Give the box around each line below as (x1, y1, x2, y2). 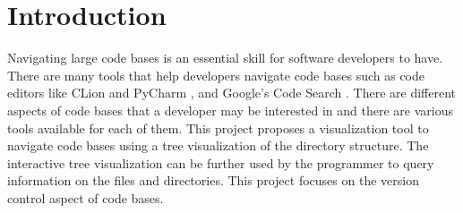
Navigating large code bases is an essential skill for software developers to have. (7, 48, 443, 67)
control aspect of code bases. (7, 188, 164, 207)
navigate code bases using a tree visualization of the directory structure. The (7, 136, 429, 155)
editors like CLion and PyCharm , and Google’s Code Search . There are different (7, 83, 456, 102)
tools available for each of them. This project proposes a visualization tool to (7, 118, 429, 137)
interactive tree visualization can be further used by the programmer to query (7, 153, 434, 172)
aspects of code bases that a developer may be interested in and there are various (7, 100, 453, 119)
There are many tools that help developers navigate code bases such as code (7, 65, 425, 84)
